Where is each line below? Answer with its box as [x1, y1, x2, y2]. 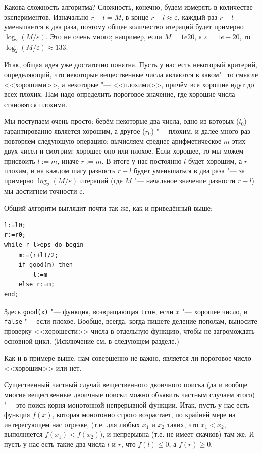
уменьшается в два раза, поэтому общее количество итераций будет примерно [4, 21, 244, 32]
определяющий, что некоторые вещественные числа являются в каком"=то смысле [4, 69, 258, 79]
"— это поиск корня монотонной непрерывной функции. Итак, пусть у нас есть [4, 399, 249, 410]
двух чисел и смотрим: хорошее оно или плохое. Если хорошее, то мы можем [4, 145, 244, 156]
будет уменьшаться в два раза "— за [134, 165, 245, 176]
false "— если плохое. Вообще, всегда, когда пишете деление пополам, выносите [4, 316, 257, 326]
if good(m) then [18, 261, 73, 269]
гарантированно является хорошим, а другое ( [4, 125, 145, 136]
